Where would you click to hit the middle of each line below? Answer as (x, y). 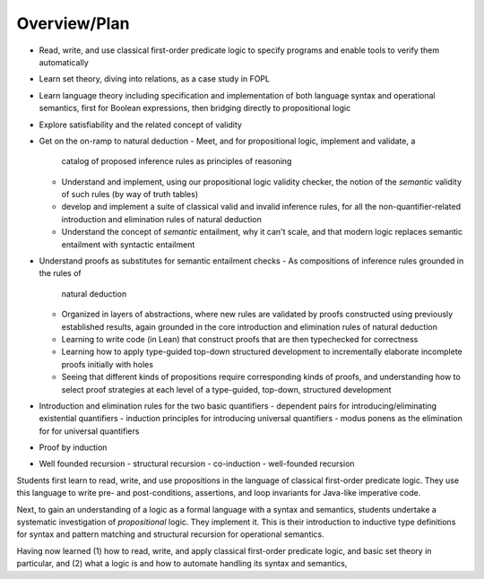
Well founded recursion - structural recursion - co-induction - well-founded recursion (197, 464)
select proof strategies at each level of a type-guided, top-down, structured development (226, 389)
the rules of (60, 273)
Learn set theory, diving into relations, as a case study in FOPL (155, 79)
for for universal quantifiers (89, 431)
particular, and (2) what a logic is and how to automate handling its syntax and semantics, (182, 564)
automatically (64, 62)
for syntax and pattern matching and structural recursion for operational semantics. (170, 534)
